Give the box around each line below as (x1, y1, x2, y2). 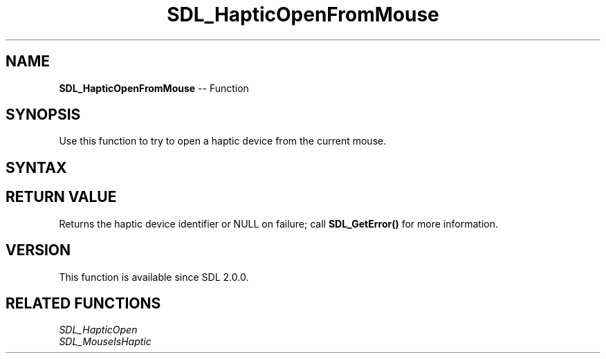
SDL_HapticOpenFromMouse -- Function (59, 82, 249, 94)
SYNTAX (6, 158, 67, 176)
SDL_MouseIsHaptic (59, 335, 151, 348)
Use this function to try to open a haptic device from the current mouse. (59, 135, 387, 147)
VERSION (6, 241, 71, 259)
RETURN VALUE (6, 188, 117, 206)
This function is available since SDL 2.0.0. (59, 270, 249, 283)
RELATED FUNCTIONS (6, 294, 161, 312)
